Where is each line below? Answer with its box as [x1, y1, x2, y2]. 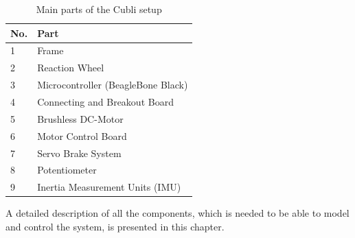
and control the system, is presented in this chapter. [5, 219, 225, 233]
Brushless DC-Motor [37, 111, 124, 126]
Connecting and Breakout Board [37, 94, 174, 108]
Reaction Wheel [37, 60, 104, 75]
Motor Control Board [37, 128, 127, 143]
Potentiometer [37, 163, 97, 177]
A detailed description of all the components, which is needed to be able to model [5, 206, 350, 220]
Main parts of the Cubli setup [36, 2, 162, 16]
